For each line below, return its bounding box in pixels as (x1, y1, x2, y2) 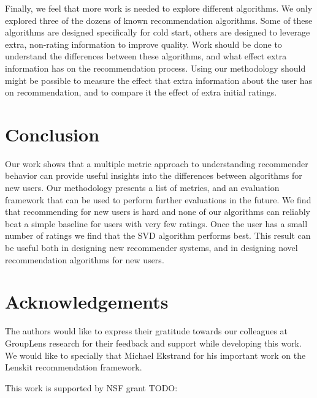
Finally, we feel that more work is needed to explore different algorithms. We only (5, 2, 313, 14)
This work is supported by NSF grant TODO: (5, 381, 178, 394)
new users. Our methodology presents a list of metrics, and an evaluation (5, 181, 280, 194)
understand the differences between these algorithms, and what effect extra (5, 50, 287, 62)
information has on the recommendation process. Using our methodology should (5, 61, 306, 74)
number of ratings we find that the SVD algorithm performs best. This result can (5, 229, 311, 242)
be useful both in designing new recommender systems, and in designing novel (5, 241, 298, 254)
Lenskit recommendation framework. (5, 361, 142, 374)
